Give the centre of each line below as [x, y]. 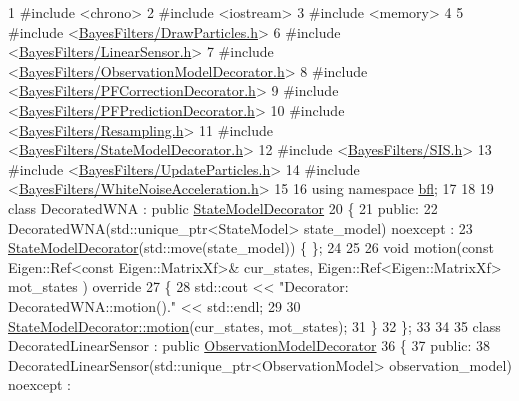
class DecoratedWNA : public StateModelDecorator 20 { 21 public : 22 [223, 207]
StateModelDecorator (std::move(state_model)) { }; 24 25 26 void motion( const [251, 247]
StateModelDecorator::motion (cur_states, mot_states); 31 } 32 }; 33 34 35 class [254, 325]
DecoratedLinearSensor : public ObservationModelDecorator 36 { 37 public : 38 [249, 345]
